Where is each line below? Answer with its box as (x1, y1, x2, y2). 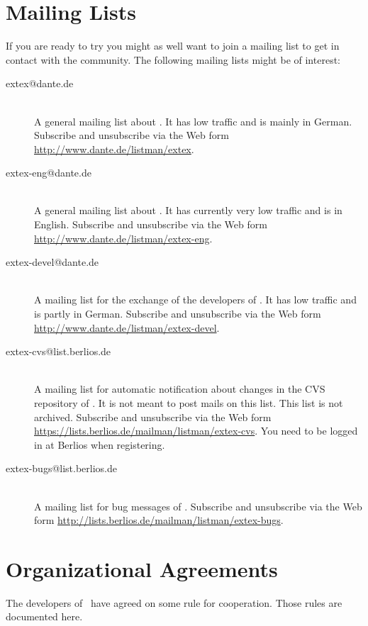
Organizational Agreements (6, 554, 278, 583)
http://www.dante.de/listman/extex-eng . (34, 230, 213, 245)
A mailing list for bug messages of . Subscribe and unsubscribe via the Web (34, 498, 362, 513)
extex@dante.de (6, 76, 74, 91)
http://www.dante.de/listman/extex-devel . (34, 320, 220, 335)
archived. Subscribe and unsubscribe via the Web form (34, 409, 272, 424)
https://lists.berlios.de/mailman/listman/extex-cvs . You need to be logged (34, 423, 358, 438)
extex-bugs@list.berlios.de (6, 461, 118, 476)
